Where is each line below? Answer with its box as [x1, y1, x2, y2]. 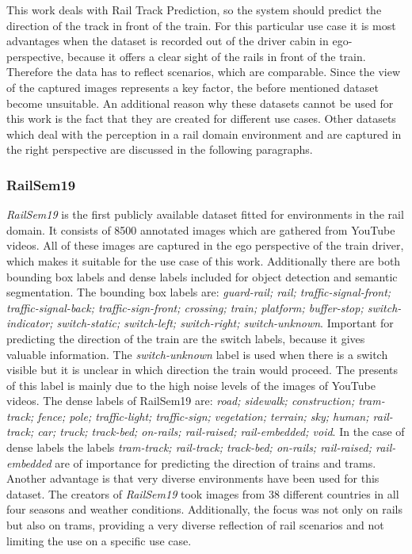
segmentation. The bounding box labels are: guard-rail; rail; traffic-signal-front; [6, 284, 391, 300]
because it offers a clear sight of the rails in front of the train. [67, 48, 366, 64]
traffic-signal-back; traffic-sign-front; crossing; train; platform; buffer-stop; [6, 299, 364, 315]
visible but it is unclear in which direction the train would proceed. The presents [6, 361, 399, 378]
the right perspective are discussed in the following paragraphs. [6, 141, 313, 158]
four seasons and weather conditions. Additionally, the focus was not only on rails [6, 501, 403, 518]
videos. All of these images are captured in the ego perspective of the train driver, [6, 237, 404, 254]
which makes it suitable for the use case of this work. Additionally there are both [6, 252, 401, 269]
